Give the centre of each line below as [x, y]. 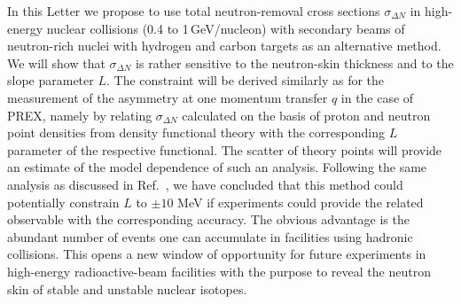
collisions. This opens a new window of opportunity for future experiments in [217, 254]
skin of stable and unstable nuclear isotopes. [127, 288]
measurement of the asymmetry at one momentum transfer [168, 97]
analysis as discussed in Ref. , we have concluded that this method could [205, 184]
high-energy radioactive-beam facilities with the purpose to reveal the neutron [219, 271]
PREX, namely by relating [80, 115]
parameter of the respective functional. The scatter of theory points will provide [225, 149]
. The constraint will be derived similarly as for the [245, 80]
